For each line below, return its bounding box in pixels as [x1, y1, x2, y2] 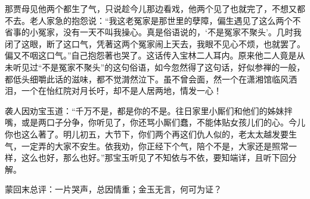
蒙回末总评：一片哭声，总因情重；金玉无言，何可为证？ [5, 183, 222, 195]
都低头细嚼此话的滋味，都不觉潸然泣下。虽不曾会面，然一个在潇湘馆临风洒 [5, 72, 297, 85]
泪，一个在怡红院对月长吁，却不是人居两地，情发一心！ [5, 84, 222, 97]
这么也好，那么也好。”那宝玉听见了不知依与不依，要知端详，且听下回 [21, 151, 289, 164]
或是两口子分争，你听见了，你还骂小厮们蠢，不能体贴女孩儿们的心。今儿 [21, 116, 305, 128]
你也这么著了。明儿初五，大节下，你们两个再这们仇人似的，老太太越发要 [5, 127, 289, 140]
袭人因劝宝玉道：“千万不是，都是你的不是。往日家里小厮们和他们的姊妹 [5, 104, 284, 117]
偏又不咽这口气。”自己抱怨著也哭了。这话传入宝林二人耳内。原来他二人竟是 [5, 49, 297, 62]
